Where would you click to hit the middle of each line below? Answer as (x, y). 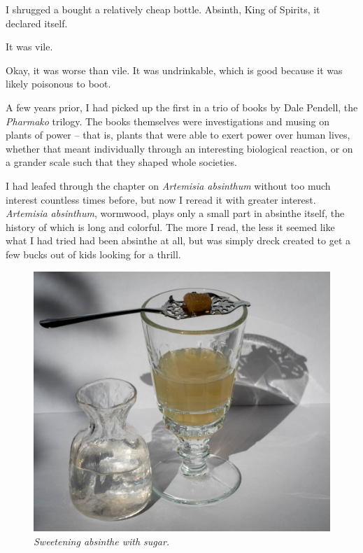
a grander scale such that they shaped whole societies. (121, 162)
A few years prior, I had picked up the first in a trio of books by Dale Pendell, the (182, 107)
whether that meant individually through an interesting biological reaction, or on (179, 148)
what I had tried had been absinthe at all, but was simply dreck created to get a (178, 240)
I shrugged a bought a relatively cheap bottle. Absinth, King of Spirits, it (163, 9)
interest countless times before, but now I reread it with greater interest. (161, 199)
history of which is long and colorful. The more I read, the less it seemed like (170, 226)
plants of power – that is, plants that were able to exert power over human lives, (178, 135)
